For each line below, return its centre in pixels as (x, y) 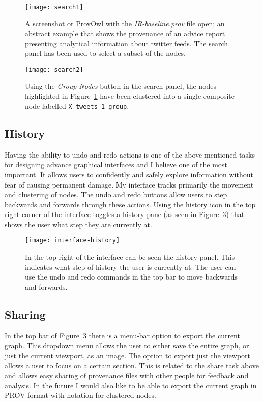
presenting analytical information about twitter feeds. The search (127, 43)
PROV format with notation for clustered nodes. (80, 395)
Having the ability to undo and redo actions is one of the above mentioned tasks (130, 154)
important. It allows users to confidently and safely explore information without (129, 174)
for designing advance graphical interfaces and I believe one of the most (116, 164)
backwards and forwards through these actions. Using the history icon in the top (130, 204)
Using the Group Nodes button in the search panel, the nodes (121, 86)
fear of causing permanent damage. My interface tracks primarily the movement (129, 184)
